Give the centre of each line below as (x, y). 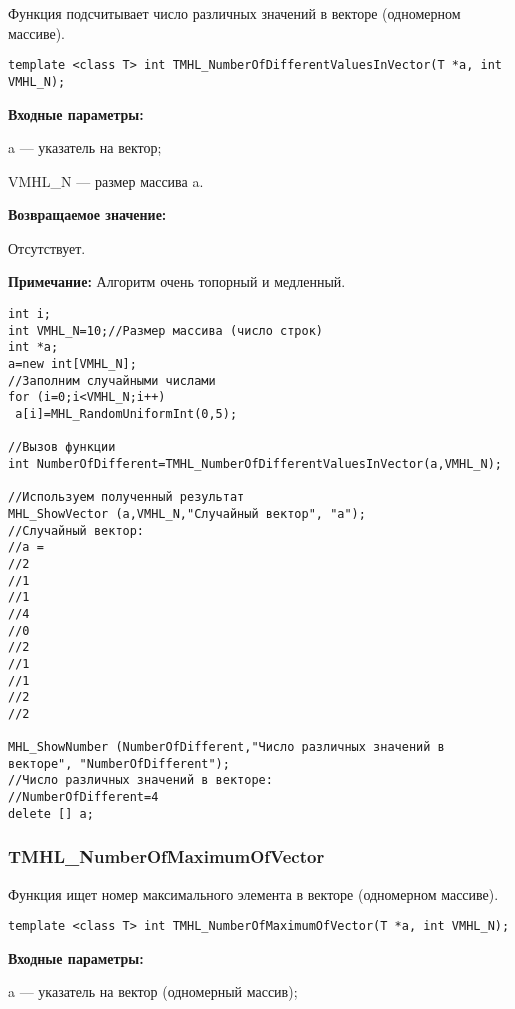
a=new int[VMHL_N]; (72, 364)
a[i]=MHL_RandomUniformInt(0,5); (126, 414)
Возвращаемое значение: (87, 214)
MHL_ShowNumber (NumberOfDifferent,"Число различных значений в (226, 747)
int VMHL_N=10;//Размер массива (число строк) (165, 330)
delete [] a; (51, 813)
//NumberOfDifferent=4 (83, 797)
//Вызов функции (62, 447)
